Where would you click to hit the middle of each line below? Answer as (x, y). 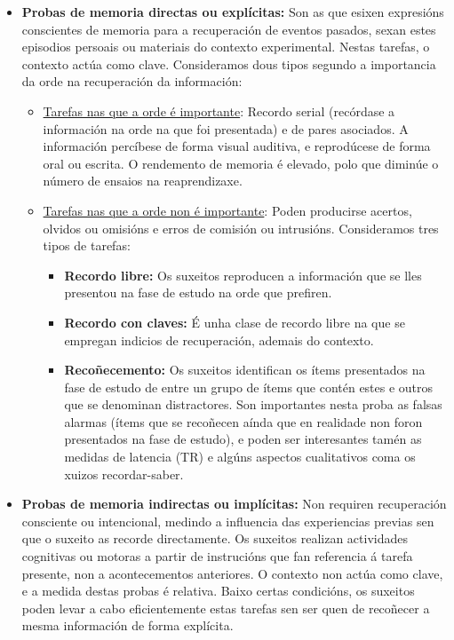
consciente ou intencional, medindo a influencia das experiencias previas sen (228, 521)
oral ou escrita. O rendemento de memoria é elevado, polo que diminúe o (241, 163)
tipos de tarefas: (87, 245)
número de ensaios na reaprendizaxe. (143, 181)
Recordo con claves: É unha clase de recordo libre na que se (235, 322)
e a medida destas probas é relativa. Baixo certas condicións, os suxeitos (218, 591)
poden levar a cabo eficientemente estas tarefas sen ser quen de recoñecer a (226, 608)
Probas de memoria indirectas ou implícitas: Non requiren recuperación (234, 504)
